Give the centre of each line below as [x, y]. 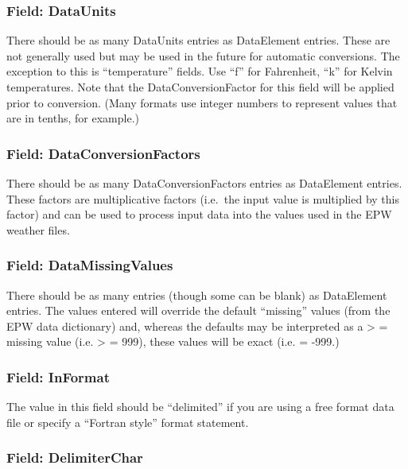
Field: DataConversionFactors [103, 153]
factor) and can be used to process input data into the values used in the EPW [199, 214]
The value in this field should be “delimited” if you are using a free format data [200, 407]
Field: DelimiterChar [75, 457]
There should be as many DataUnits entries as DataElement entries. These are [198, 40]
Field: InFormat [58, 376]
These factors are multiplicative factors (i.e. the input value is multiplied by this [203, 198]
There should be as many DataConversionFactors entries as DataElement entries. [204, 183]
